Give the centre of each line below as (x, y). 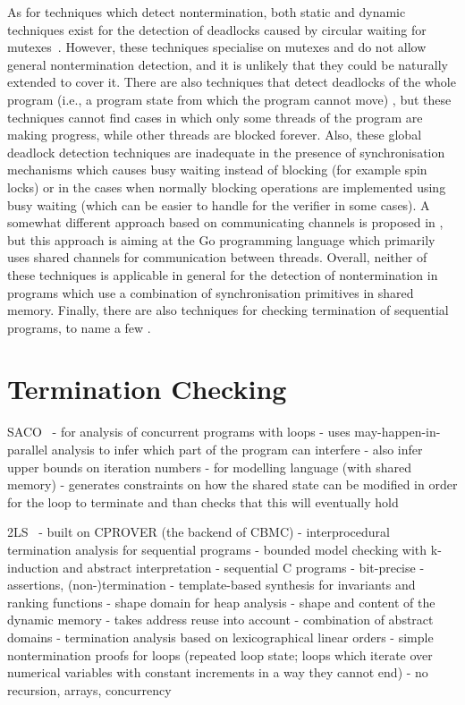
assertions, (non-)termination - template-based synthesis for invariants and (211, 585)
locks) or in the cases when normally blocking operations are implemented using (227, 187)
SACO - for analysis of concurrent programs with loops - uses (179, 432)
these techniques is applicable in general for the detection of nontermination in (223, 274)
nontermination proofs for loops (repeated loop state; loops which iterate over (220, 654)
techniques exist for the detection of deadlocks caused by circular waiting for (217, 29)
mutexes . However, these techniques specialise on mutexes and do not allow (217, 47)
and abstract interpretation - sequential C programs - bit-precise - (244, 567)
